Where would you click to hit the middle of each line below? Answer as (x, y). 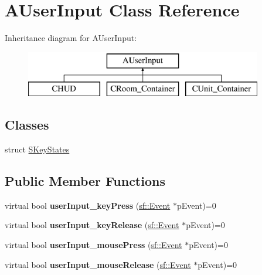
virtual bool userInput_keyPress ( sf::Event (88, 205)
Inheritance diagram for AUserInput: (71, 38)
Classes (27, 125)
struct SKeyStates (37, 149)
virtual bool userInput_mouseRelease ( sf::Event (98, 264)
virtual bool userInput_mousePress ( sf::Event (93, 245)
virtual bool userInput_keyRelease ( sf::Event (92, 225)
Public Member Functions (85, 181)
